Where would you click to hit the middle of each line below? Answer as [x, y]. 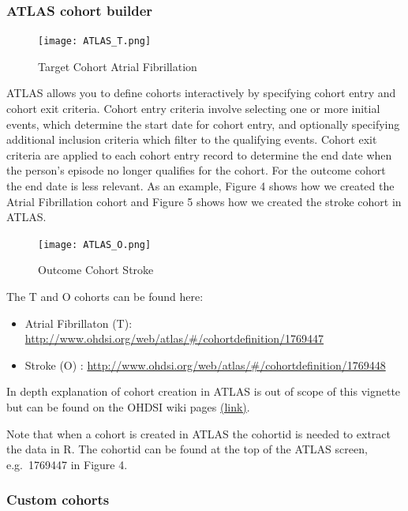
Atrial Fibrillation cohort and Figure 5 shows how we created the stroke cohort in [204, 201]
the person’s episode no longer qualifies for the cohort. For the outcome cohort [196, 170]
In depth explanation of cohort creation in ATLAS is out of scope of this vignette [204, 391]
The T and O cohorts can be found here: [105, 297]
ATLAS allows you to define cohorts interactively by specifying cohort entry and [201, 93]
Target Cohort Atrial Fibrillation [118, 66]
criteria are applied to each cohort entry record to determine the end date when [199, 154]
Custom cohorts [58, 500]
